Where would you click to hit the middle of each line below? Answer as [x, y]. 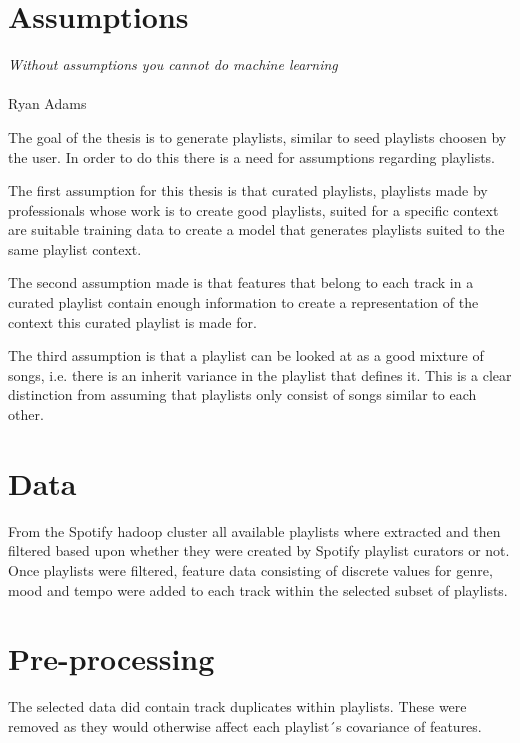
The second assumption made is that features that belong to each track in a [241, 282]
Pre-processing [111, 658]
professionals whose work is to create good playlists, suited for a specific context [253, 209]
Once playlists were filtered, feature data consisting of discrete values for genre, [250, 569]
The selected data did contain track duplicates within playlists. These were [237, 706]
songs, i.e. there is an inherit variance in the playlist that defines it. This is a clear [260, 374]
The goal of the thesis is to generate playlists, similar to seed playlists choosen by [257, 136]
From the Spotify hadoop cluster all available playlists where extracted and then [254, 530]
